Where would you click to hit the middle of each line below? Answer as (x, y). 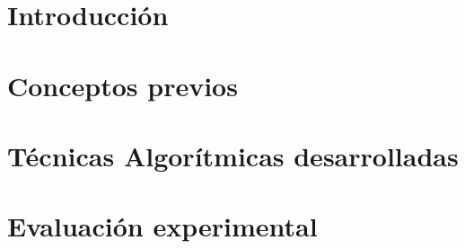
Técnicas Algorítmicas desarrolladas (233, 155)
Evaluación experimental (162, 226)
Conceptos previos (123, 85)
